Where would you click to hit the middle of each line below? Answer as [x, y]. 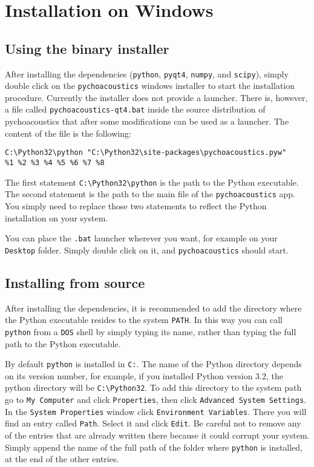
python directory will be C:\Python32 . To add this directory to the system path [153, 387]
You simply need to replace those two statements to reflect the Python [136, 205]
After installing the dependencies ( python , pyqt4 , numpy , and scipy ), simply [147, 73]
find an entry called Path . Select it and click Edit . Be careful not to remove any [153, 423]
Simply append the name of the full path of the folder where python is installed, [154, 447]
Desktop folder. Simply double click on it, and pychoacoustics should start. [147, 250]
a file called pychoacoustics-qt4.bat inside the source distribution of [135, 109]
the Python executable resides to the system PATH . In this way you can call [144, 320]
